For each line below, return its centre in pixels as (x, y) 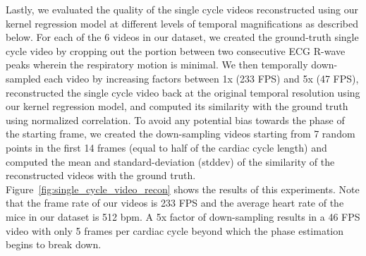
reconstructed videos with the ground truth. (101, 175)
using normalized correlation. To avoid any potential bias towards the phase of (175, 120)
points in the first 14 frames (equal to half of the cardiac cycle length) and (166, 147)
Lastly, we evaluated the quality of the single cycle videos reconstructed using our (182, 9)
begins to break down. (54, 244)
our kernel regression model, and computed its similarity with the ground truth (177, 106)
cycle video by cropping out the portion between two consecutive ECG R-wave (176, 50)
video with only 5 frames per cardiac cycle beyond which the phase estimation (175, 230)
